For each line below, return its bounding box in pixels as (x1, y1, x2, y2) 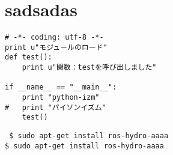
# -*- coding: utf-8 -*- (5, 33, 104, 42)
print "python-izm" (22, 93, 100, 102)
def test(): (5, 53, 52, 62)
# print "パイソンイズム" (5, 103, 106, 112)
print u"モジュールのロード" (5, 43, 108, 52)
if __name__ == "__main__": (5, 83, 117, 92)
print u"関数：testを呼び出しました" (22, 63, 157, 72)
